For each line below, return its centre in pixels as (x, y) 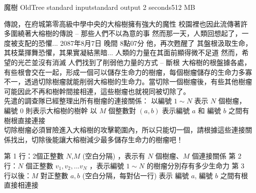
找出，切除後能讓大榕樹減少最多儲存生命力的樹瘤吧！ (97, 139)
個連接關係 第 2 (217, 156)
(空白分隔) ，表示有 (114, 156)
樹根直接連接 (25, 120)
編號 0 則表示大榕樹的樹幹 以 (50, 110)
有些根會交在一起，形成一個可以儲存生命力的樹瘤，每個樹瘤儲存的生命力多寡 (128, 72)
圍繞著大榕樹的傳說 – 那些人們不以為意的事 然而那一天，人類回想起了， (126, 33)
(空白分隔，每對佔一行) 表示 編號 (136, 175)
